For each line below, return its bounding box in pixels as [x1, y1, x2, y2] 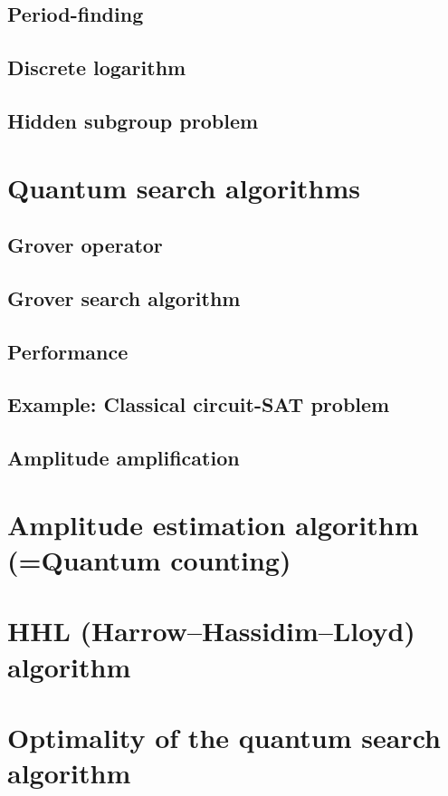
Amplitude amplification [7, 444, 240, 472]
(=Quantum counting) [7, 542, 291, 578]
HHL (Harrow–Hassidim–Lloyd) [7, 612, 415, 649]
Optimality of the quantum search [7, 718, 441, 755]
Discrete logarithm [7, 53, 186, 82]
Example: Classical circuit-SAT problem [7, 390, 390, 418]
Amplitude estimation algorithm [7, 505, 419, 542]
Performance [7, 337, 129, 365]
